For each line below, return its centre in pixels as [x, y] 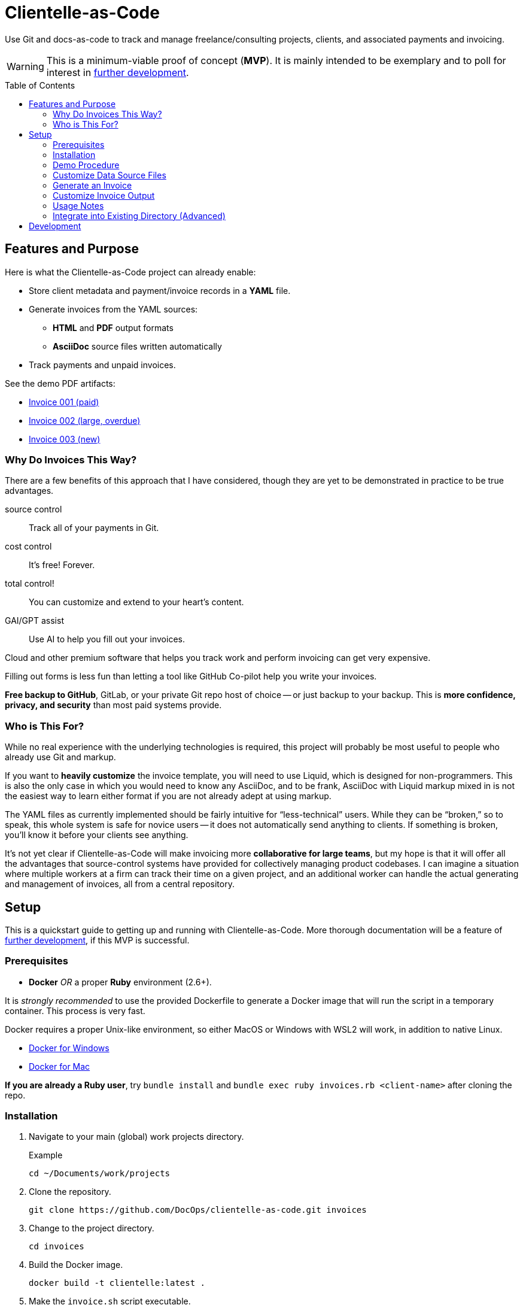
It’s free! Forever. [62, 565]
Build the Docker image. [76, 1265]
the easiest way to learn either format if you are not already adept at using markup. [168, 796]
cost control [28, 547]
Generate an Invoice [92, 185]
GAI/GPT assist [34, 621]
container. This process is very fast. [75, 1010]
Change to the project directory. [92, 1228]
